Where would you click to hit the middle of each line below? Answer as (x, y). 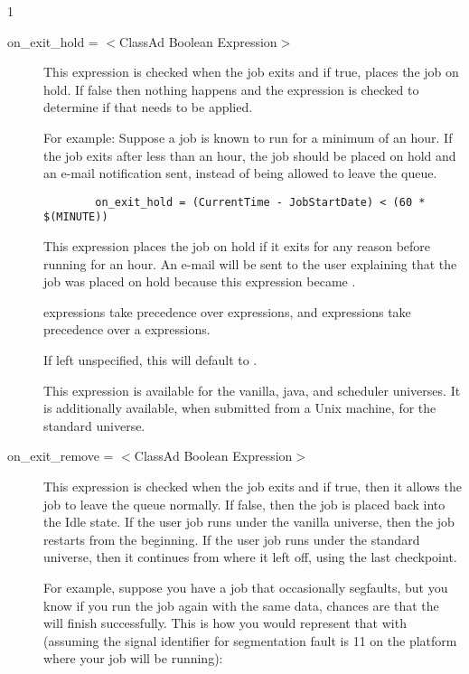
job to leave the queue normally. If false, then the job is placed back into (244, 504)
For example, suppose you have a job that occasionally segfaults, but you (246, 587)
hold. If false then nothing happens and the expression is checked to (231, 89)
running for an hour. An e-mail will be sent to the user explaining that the (250, 263)
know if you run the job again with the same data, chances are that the (241, 605)
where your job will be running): (133, 658)
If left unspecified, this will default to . (150, 360)
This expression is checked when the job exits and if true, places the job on (251, 72)
